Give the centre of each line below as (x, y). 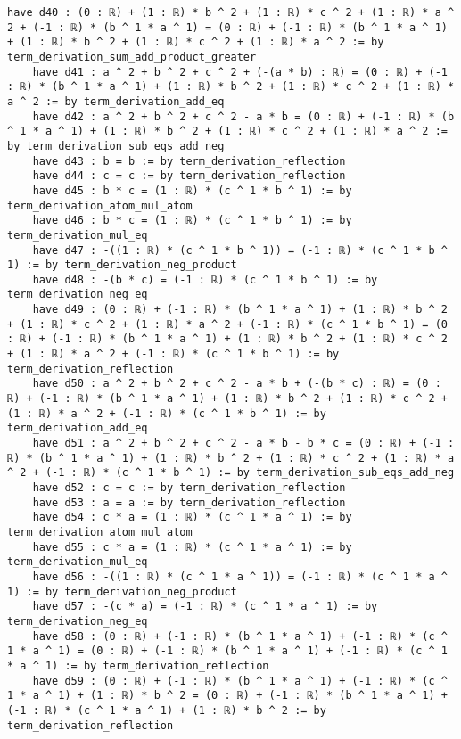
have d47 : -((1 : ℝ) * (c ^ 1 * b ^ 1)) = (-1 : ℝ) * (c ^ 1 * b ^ (240, 250)
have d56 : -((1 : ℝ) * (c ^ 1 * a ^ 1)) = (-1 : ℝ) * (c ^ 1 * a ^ (240, 576)
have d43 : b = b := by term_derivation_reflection (189, 161)
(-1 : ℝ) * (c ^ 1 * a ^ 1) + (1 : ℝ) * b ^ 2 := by (167, 710)
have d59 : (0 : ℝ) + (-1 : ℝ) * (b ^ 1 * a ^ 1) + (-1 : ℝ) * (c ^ (240, 681)
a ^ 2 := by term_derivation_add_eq (116, 101)
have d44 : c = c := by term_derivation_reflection (189, 176)
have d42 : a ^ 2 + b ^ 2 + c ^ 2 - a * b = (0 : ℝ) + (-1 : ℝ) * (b (243, 116)
